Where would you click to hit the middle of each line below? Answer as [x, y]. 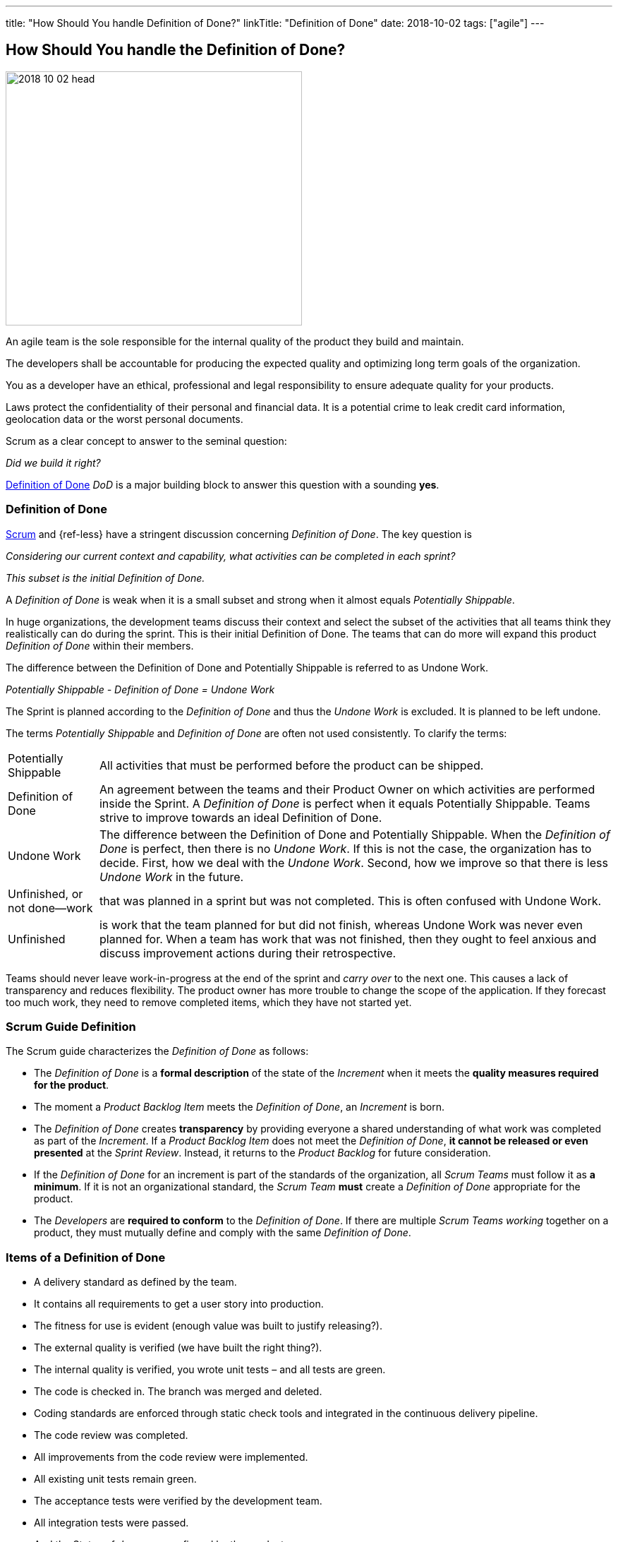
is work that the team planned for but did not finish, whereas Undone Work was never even [341, 925]
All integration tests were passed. [111, 1523]
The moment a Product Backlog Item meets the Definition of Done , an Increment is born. [239, 1107]
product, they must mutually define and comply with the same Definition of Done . [223, 1233]
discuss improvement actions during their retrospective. [248, 953]
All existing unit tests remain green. [115, 1479]
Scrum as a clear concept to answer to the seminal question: [146, 441]
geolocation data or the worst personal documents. [125, 419]
